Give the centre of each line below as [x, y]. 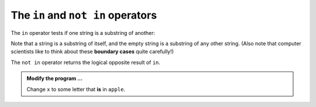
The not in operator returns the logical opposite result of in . [86, 62]
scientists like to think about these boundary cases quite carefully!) [92, 52]
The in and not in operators [84, 15]
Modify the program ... [55, 79]
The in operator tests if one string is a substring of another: [83, 33]
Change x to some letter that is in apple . [76, 89]
